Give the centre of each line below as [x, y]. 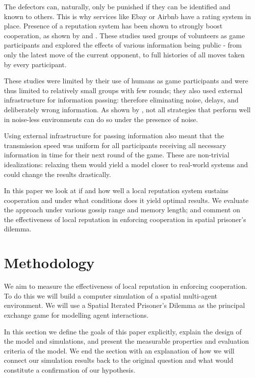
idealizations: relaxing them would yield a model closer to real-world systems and [126, 164]
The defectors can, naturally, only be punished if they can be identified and [117, 6]
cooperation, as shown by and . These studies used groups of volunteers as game [125, 35]
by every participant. [35, 64]
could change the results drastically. [58, 174]
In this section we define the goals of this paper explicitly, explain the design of [123, 331]
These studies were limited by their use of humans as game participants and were [126, 81]
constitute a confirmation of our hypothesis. [70, 369]
